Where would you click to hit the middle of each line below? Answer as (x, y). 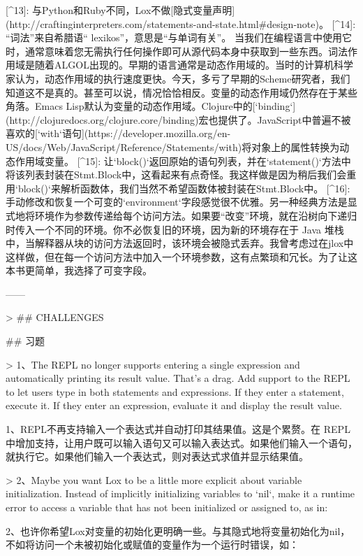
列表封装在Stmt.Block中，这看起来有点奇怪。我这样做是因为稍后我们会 (186, 174)
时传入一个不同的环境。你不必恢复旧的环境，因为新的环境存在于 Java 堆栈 (175, 229)
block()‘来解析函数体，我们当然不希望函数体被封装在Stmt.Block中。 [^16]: (184, 188)
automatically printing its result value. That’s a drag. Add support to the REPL (178, 378)
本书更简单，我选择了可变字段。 (79, 270)
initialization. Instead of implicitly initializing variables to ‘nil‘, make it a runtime (180, 493)
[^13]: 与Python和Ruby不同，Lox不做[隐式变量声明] (120, 10)
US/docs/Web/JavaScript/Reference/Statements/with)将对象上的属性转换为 (173, 147)
